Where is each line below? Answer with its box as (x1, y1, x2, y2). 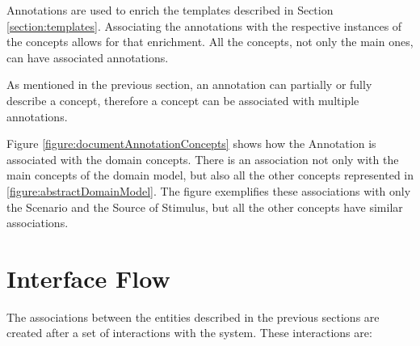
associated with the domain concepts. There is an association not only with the (6, 150, 399, 167)
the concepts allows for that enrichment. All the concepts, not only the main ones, (6, 33, 414, 50)
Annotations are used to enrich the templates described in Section (6, 2, 334, 18)
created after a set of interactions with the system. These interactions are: (6, 324, 372, 341)
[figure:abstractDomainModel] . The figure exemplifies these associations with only (6, 182, 411, 199)
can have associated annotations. (6, 49, 169, 65)
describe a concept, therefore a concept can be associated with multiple (6, 91, 359, 108)
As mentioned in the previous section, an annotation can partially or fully (6, 76, 372, 93)
